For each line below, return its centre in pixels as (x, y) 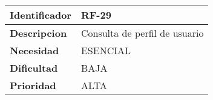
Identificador (41, 15)
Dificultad (34, 68)
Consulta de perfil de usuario (142, 33)
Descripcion (38, 33)
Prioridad (33, 85)
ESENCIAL (106, 50)
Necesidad (34, 50)
